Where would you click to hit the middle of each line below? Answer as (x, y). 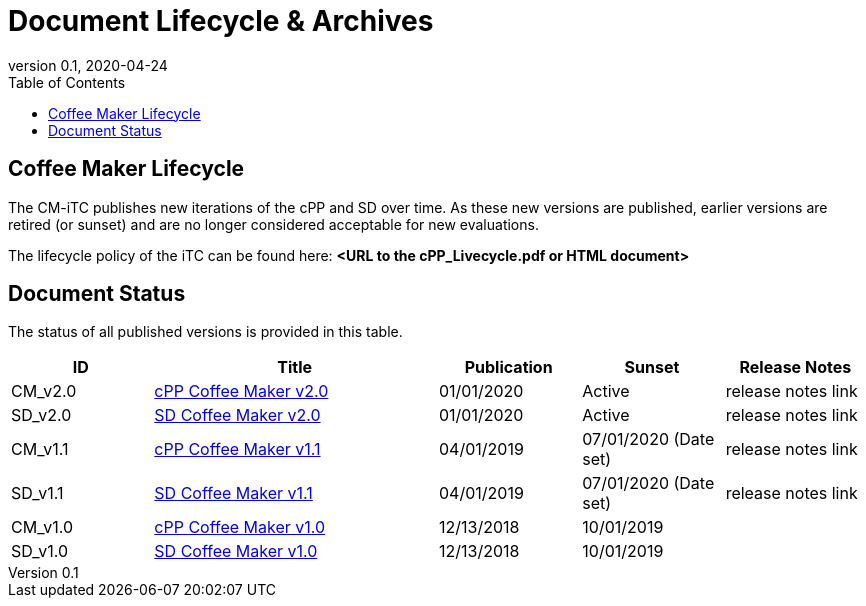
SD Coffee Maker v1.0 (236, 551)
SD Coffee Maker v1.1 (233, 493)
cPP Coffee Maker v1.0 (240, 527)
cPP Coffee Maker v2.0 (241, 391)
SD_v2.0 (41, 415)
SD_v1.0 (40, 551)
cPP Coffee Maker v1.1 (237, 449)
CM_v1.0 (42, 527)
